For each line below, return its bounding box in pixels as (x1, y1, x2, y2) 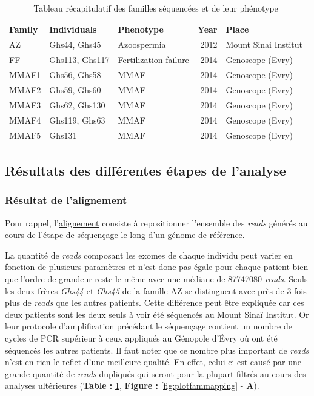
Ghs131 (49, 128, 77, 141)
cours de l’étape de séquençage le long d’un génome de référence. (5, 228, 245, 241)
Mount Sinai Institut (225, 38, 303, 51)
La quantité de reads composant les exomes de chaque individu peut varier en (5, 248, 293, 261)
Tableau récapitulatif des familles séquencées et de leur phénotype (33, 2, 278, 14)
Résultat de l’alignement (5, 193, 127, 208)
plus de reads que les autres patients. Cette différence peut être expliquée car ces (5, 296, 304, 309)
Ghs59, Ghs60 (49, 83, 101, 96)
